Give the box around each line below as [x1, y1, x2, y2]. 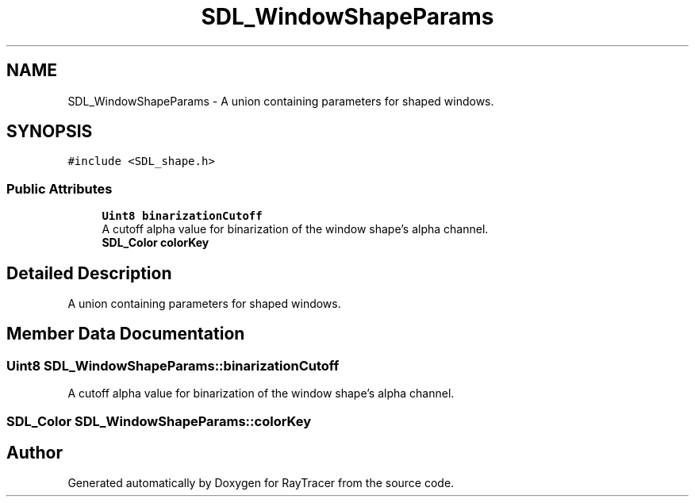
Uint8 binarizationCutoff [102, 209, 263, 223]
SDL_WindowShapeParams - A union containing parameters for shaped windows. [67, 94, 494, 108]
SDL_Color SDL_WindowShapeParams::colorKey [6, 413, 311, 429]
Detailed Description [6, 263, 172, 283]
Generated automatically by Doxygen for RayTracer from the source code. [67, 476, 455, 490]
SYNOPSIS [6, 121, 93, 142]
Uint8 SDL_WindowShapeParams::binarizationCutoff [6, 357, 340, 374]
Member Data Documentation [6, 324, 245, 344]
